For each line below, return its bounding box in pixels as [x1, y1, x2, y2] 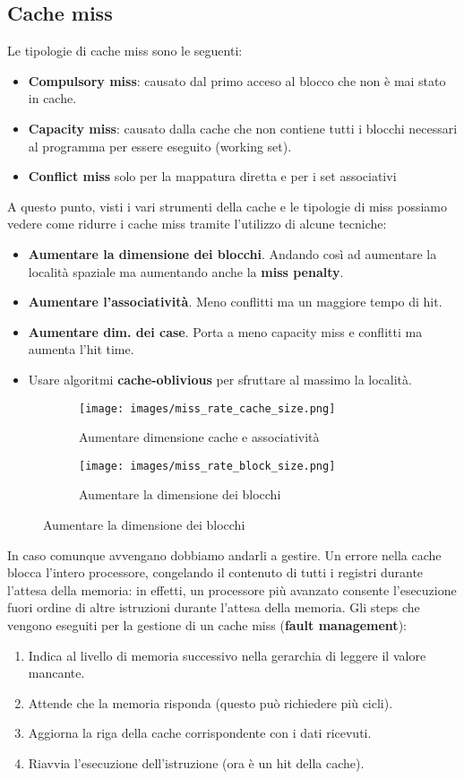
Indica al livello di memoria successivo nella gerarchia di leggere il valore [28, 645, 426, 664]
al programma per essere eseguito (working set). [28, 136, 292, 155]
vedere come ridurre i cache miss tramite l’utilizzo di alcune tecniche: [7, 214, 387, 233]
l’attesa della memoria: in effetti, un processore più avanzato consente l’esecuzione [7, 580, 457, 599]
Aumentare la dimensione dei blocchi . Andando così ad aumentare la [28, 244, 437, 263]
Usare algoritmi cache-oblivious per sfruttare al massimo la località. [28, 369, 412, 388]
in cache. [28, 89, 77, 108]
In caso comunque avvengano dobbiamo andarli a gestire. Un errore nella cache [7, 545, 442, 564]
